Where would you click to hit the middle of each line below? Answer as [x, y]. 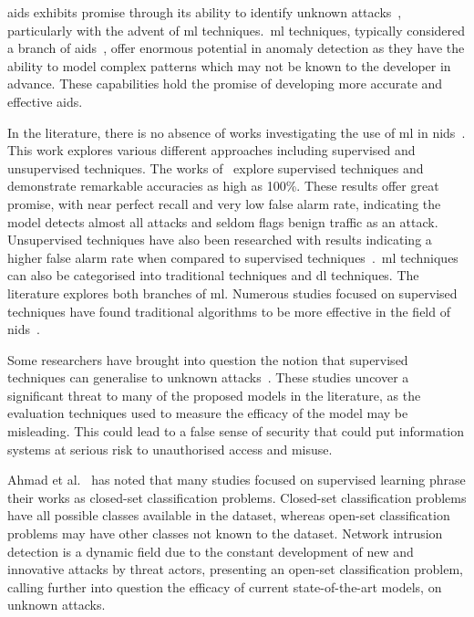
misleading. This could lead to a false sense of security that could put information [236, 431]
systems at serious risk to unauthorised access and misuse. [170, 449]
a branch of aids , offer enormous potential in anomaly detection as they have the [236, 48]
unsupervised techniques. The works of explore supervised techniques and [216, 167]
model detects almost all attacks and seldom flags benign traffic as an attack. [223, 221]
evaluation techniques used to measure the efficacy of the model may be [208, 413]
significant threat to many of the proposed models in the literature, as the [214, 395]
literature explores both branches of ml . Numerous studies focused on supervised [232, 293]
